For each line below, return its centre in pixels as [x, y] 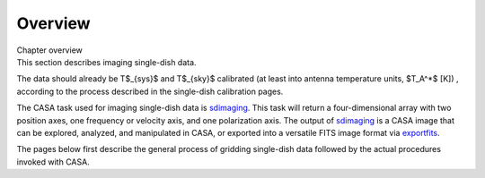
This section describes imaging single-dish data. [106, 62]
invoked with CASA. [53, 162]
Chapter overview [49, 50]
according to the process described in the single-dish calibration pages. [150, 91]
